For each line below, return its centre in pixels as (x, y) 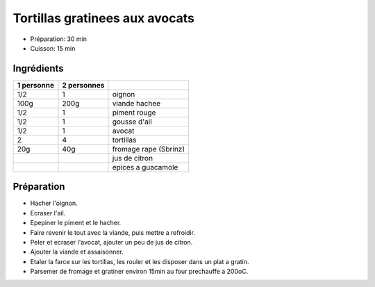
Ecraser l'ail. (48, 213)
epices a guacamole (145, 167)
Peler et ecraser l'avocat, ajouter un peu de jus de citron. (111, 242)
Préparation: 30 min (58, 39)
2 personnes (83, 85)
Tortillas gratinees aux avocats (103, 18)
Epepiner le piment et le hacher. (76, 223)
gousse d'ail (132, 122)
